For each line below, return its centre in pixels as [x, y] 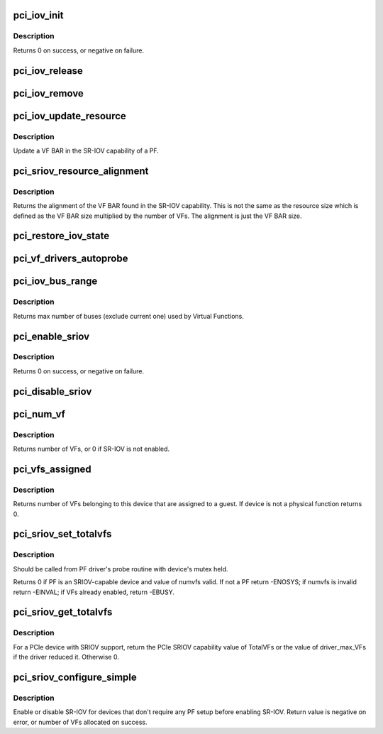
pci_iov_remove [49, 93]
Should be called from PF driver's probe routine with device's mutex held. [121, 569]
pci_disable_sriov [52, 391]
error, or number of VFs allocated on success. [80, 722]
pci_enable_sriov [51, 336]
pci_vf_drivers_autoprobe [71, 259]
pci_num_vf [39, 414]
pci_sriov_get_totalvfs [63, 612]
